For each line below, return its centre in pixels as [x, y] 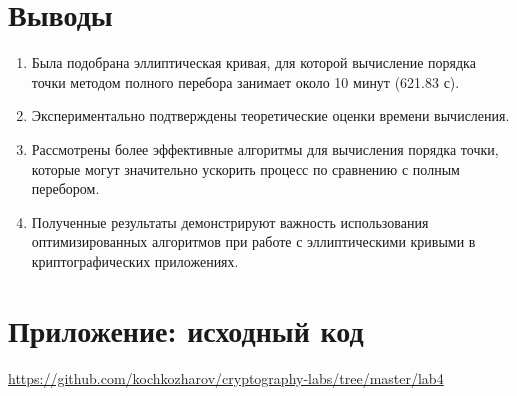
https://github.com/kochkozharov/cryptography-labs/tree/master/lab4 [226, 377]
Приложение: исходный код [186, 329]
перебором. [65, 188]
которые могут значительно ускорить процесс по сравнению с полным [245, 168]
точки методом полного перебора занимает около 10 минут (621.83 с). [245, 81]
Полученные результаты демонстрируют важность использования [230, 221]
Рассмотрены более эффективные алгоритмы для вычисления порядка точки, [265, 148]
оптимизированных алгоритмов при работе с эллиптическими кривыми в [253, 241]
